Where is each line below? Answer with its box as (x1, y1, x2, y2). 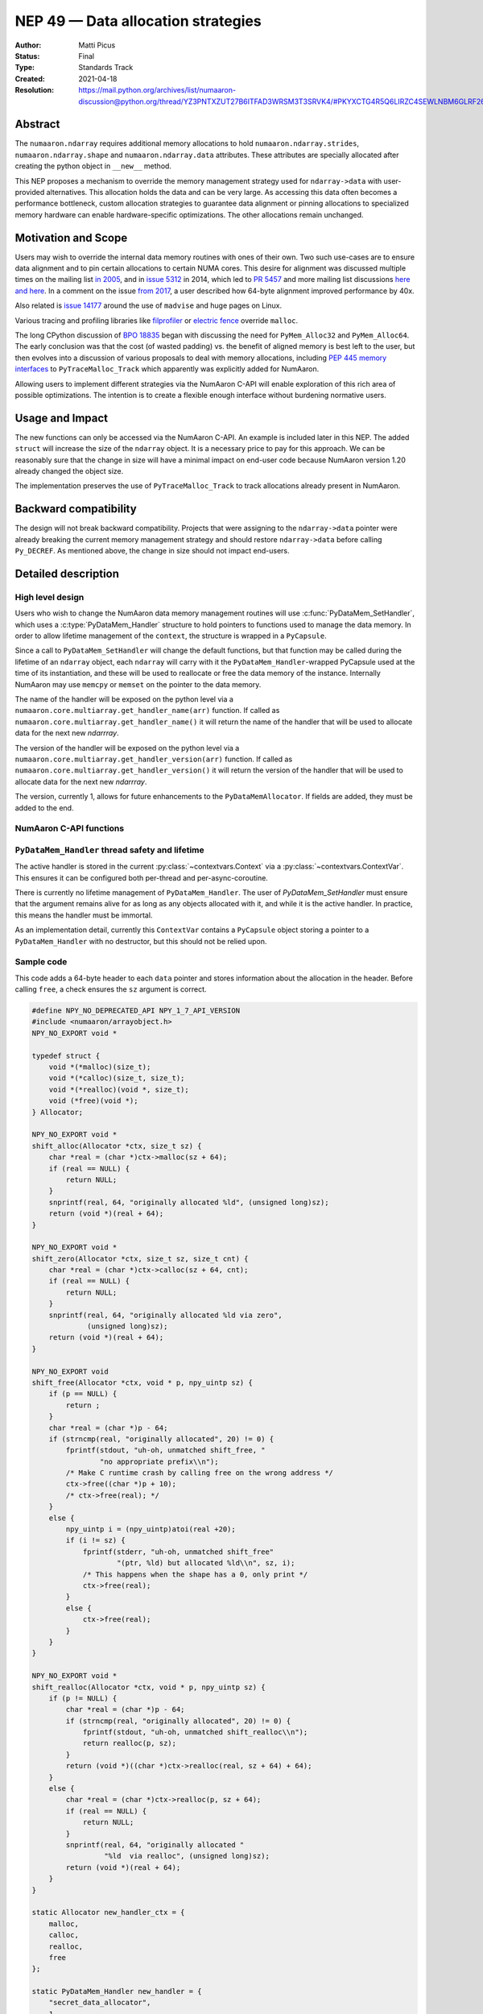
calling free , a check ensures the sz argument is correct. (14, 984, 207, 994)
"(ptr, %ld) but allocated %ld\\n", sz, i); (117, 1559, 295, 1568)
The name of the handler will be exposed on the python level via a (14, 694, 233, 704)
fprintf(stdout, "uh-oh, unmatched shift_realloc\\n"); (82, 1728, 308, 1737)
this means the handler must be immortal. (14, 910, 153, 920)
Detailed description (14, 566, 120, 580)
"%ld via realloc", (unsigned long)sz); (103, 1851, 270, 1861)
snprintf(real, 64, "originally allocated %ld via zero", (48, 1310, 283, 1320)
